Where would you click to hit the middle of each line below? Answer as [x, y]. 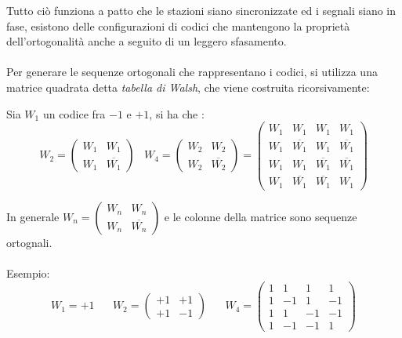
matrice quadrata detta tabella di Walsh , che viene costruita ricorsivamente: [188, 87]
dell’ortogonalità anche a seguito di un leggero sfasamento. [147, 41]
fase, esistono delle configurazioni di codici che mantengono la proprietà [178, 25]
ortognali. [29, 242]
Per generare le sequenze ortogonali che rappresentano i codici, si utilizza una [192, 72]
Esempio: [28, 273]
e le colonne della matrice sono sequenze [261, 216]
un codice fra [74, 113]
